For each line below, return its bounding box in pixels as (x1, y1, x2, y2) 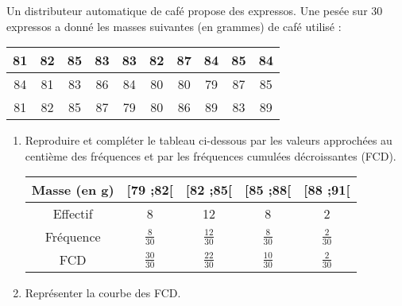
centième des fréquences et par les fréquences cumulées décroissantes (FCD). (25, 147, 396, 164)
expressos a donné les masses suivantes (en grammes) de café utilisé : (6, 17, 342, 34)
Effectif (52, 204, 93, 223)
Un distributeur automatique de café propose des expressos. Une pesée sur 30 (6, 2, 383, 18)
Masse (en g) (31, 180, 114, 199)
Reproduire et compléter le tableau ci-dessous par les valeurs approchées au (25, 132, 392, 149)
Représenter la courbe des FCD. (25, 285, 181, 301)
